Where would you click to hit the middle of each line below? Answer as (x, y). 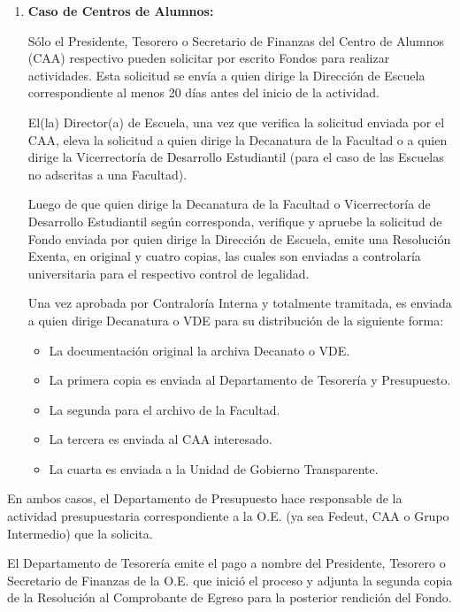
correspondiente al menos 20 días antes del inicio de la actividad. (203, 92)
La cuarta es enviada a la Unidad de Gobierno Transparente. (214, 468)
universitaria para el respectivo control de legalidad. (169, 273)
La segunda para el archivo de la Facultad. (165, 409)
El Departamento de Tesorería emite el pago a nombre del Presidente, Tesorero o (226, 563)
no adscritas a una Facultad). (107, 174)
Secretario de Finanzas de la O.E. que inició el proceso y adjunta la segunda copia (230, 580)
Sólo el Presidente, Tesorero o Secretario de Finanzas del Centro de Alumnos (236, 40)
